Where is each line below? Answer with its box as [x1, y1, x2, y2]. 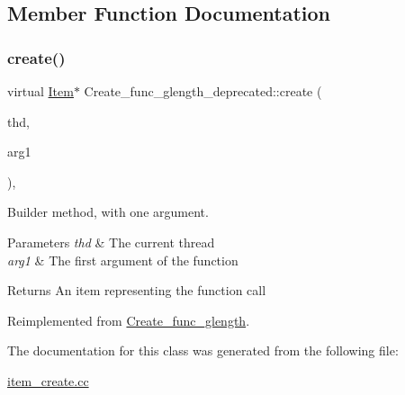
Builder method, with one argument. [7, 202, 209, 221]
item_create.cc [7, 371, 89, 390]
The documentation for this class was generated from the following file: [7, 341, 399, 360]
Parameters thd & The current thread [7, 232, 215, 251]
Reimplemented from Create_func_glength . [7, 310, 250, 329]
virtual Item [7, 82, 74, 100]
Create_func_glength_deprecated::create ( [84, 82, 322, 100]
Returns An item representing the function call [7, 281, 266, 300]
